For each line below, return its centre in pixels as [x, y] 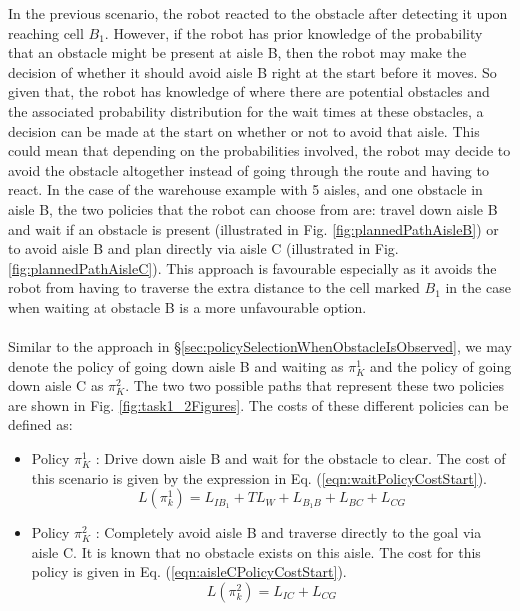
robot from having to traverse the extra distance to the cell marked [214, 287]
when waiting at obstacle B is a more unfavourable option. [187, 306]
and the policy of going [440, 365]
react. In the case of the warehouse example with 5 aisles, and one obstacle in [245, 189]
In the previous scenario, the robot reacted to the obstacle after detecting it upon [258, 13]
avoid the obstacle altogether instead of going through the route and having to [248, 169]
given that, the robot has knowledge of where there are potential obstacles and [249, 91]
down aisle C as [56, 385]
